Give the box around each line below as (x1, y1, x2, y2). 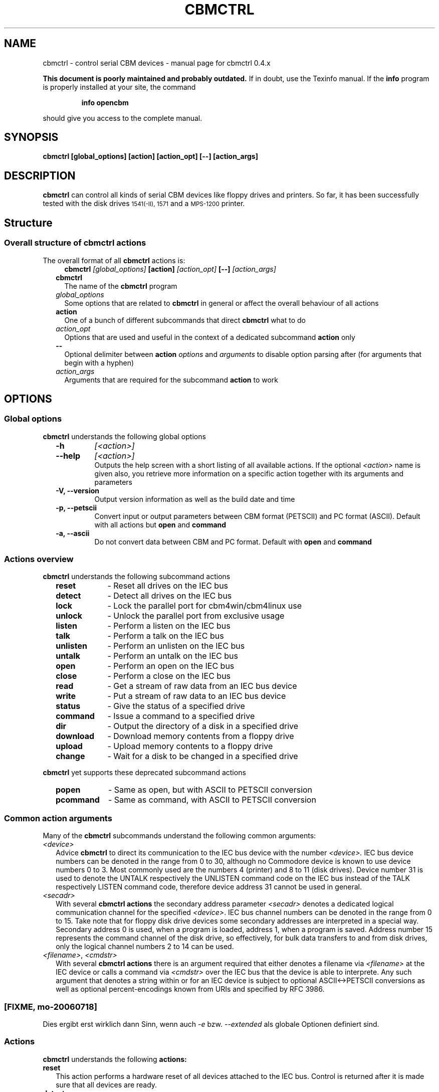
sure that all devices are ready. (56, 1080, 157, 1089)
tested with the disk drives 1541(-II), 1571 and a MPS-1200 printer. (43, 199, 245, 208)
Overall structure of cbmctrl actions (4, 238, 146, 248)
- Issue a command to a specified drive (107, 711, 255, 721)
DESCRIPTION (4, 169, 76, 182)
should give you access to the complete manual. (43, 113, 202, 122)
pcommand (55, 795, 100, 805)
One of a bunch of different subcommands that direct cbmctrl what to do (64, 315, 306, 324)
